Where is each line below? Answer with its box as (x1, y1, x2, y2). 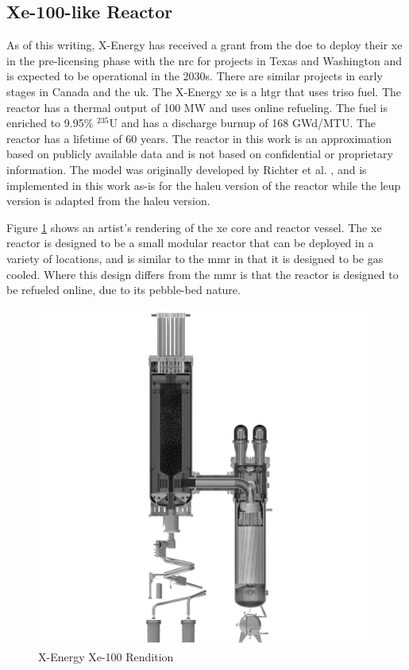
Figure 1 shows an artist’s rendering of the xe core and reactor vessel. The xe (6, 219, 382, 235)
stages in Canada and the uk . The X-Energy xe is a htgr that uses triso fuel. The (6, 83, 402, 99)
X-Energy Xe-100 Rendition (38, 649, 174, 665)
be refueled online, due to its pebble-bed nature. (6, 281, 241, 298)
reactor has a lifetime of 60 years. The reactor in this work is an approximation (6, 130, 392, 146)
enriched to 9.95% (6, 114, 94, 131)
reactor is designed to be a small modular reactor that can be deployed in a (6, 234, 374, 251)
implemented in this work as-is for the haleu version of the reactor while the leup (6, 176, 401, 193)
